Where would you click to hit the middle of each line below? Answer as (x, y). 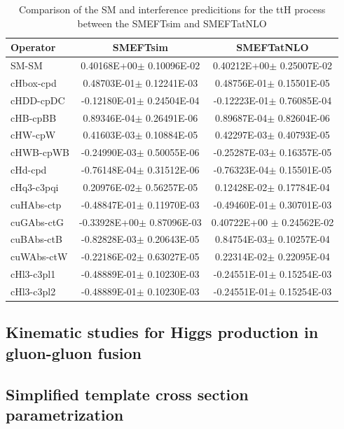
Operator (33, 47)
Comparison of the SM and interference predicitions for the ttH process (172, 9)
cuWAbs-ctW (39, 256)
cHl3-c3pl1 (33, 274)
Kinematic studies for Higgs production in (162, 332)
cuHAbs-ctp (36, 204)
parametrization (65, 415)
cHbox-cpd (34, 82)
